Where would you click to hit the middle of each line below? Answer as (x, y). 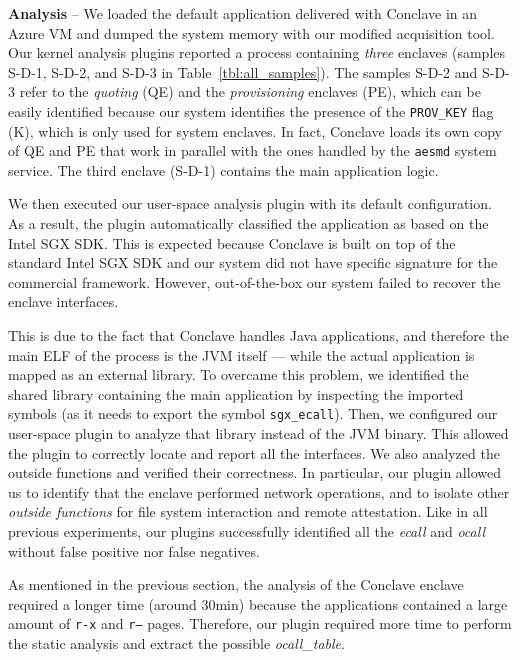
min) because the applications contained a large (361, 603)
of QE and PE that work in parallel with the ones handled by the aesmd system (252, 150)
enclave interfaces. (63, 301)
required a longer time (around (102, 603)
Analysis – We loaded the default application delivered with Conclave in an (243, 13)
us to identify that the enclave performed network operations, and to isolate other (259, 491)
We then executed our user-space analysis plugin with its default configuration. (250, 203)
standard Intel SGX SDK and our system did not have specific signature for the (253, 262)
